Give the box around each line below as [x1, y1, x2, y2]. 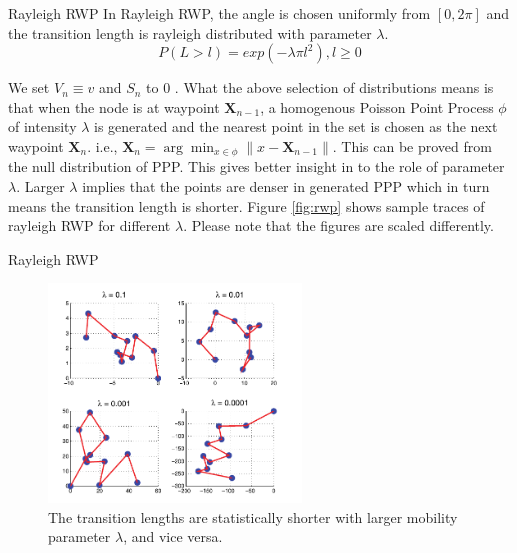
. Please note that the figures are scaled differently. [183, 215, 494, 236]
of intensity [8, 116, 77, 137]
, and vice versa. [123, 526, 223, 547]
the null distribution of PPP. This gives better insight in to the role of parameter [8, 156, 505, 177]
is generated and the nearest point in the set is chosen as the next [94, 116, 498, 137]
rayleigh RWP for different [8, 215, 171, 236]
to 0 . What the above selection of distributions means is [146, 77, 494, 98]
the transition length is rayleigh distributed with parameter [8, 22, 372, 43]
